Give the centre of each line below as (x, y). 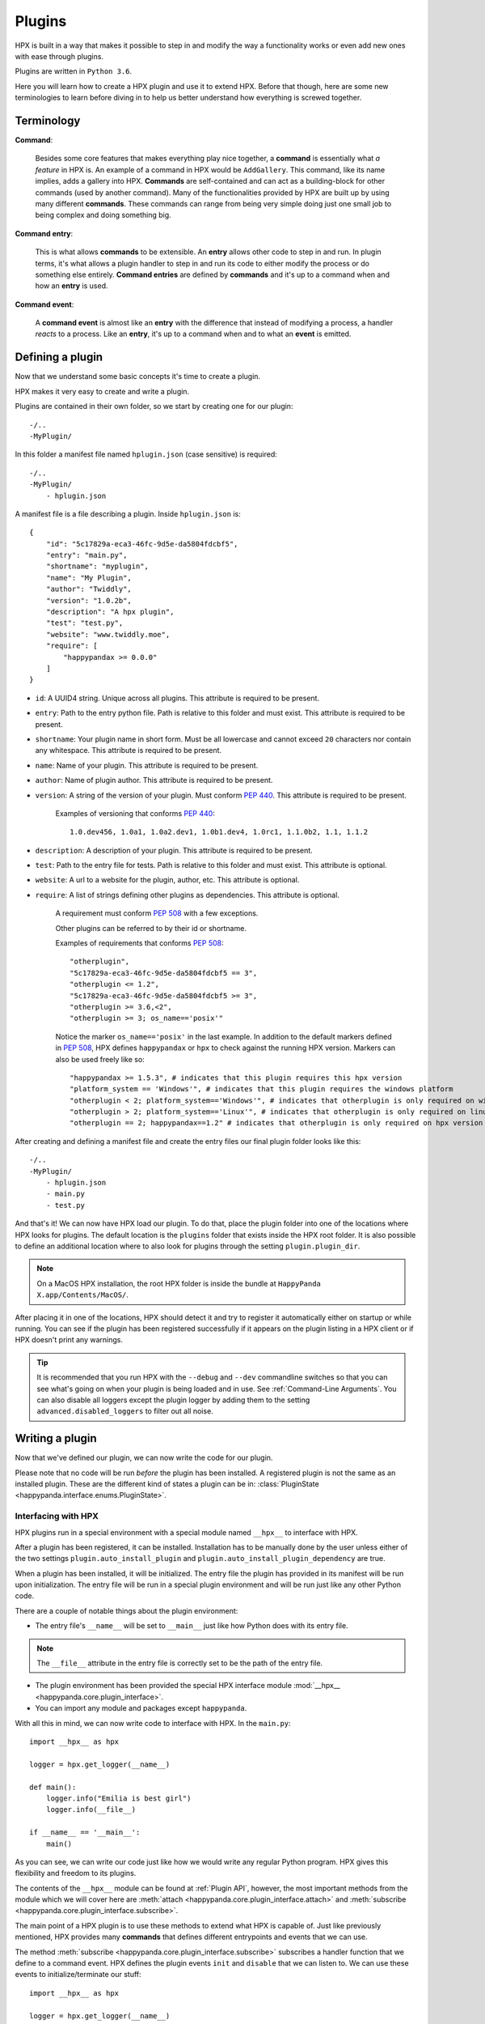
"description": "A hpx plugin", (110, 612)
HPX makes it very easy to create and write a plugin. (102, 391)
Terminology (48, 120)
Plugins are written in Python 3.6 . (74, 71)
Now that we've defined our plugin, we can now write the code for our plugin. (144, 1458)
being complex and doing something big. (103, 215)
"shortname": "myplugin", (97, 566)
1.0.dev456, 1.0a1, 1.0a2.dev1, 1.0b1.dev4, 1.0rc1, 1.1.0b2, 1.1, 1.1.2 (219, 832)
